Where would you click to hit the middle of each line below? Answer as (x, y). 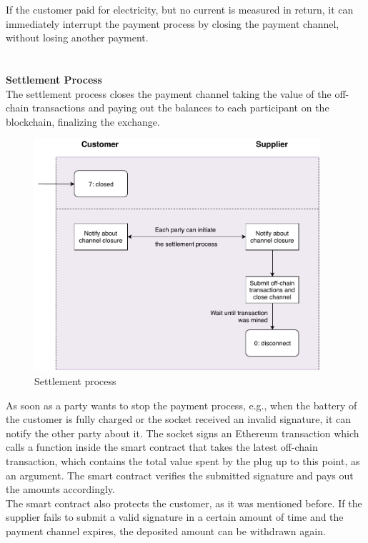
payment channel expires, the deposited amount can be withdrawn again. (166, 530)
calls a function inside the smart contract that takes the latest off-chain (162, 447)
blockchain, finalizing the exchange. (83, 121)
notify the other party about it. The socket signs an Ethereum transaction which (183, 433)
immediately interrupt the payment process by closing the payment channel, (173, 23)
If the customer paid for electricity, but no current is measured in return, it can (180, 9)
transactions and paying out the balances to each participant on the (180, 108)
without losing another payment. (77, 38)
